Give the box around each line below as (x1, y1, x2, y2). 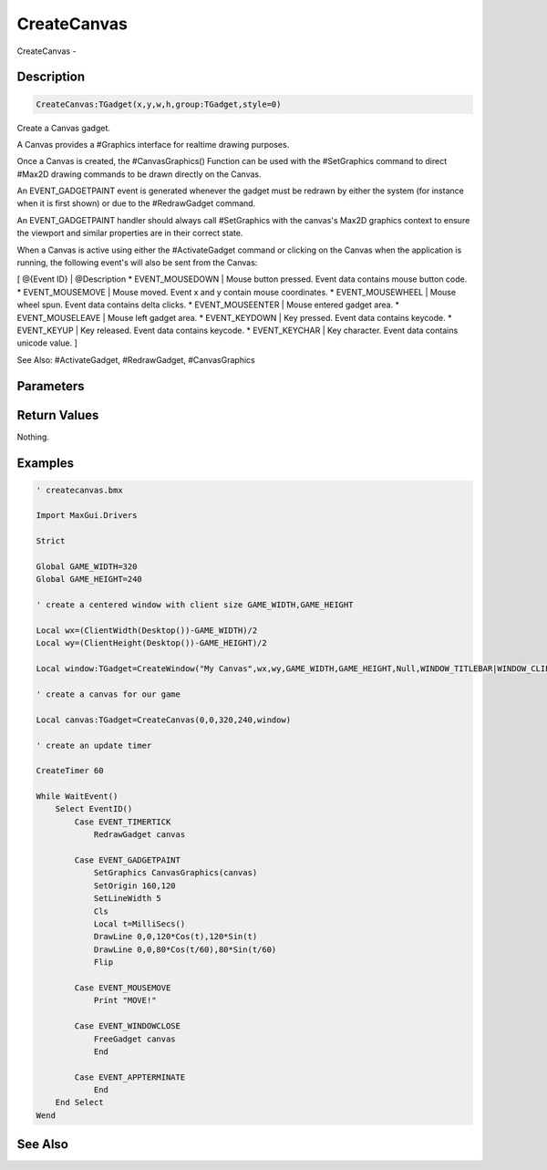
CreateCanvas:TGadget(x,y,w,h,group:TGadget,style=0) (36, 98, 282, 109)
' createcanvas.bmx (36, 484, 123, 495)
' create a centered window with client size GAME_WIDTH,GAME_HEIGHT (36, 600, 354, 610)
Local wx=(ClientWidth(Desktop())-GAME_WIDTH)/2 (36, 626, 258, 636)
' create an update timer (36, 740, 152, 751)
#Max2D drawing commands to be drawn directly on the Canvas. (16, 169, 262, 180)
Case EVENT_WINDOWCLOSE (74, 1021, 181, 1031)
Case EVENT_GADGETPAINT (74, 855, 181, 865)
